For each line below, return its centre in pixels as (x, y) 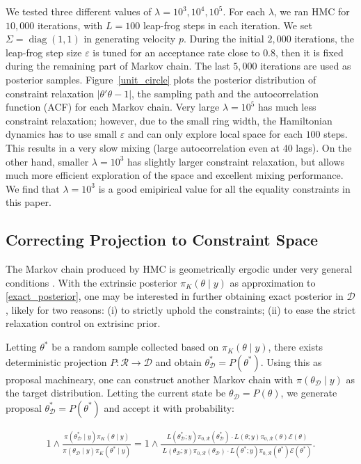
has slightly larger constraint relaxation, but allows (236, 161)
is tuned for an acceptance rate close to (176, 52)
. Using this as (291, 361)
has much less (287, 107)
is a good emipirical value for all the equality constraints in (224, 188)
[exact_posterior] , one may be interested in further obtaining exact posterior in (175, 296)
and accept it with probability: (169, 407)
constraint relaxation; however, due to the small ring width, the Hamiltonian (169, 120)
